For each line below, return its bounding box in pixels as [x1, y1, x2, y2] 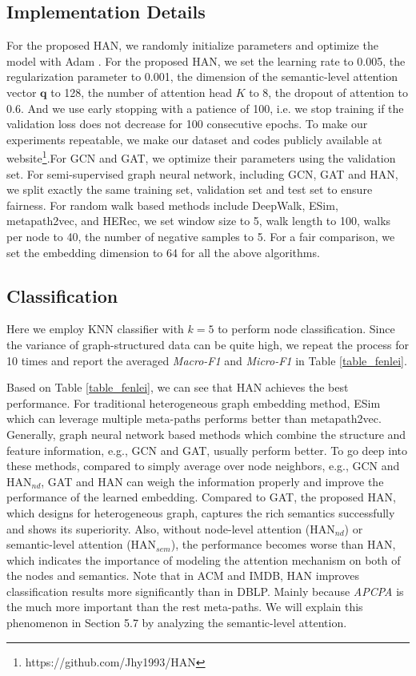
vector [6, 83, 37, 100]
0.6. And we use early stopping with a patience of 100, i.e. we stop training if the [6, 99, 404, 116]
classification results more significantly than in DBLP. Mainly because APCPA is [6, 582, 404, 599]
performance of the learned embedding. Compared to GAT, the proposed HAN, [6, 489, 396, 505]
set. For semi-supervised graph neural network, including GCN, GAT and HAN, [6, 165, 398, 182]
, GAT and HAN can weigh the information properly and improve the [41, 473, 384, 489]
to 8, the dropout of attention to [249, 83, 408, 100]
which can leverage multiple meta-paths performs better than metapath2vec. [6, 410, 382, 427]
